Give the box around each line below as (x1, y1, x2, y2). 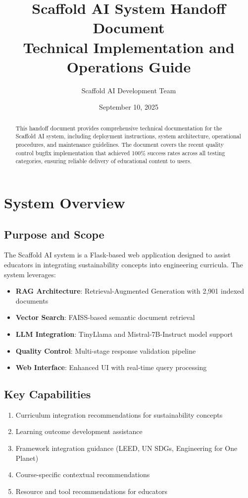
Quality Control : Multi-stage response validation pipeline (15, 345, 196, 356)
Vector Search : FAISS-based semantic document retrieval (15, 312, 195, 322)
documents (15, 295, 49, 306)
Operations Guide (66, 56, 191, 76)
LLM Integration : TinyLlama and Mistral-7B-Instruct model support (15, 328, 233, 339)
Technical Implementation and (23, 37, 235, 57)
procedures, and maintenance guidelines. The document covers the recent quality (15, 140, 224, 148)
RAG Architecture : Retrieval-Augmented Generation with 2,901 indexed (15, 286, 245, 296)
